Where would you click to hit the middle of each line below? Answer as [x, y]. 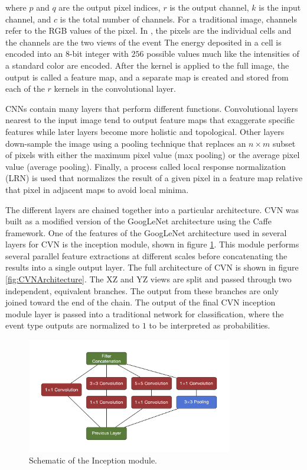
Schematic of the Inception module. [93, 460]
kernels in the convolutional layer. [115, 88]
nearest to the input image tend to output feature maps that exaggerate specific [150, 120]
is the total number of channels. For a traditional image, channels [178, 19]
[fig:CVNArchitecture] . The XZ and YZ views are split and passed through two [148, 279]
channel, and [28, 19]
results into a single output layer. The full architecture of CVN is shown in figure [152, 267]
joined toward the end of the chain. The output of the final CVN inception [141, 302]
